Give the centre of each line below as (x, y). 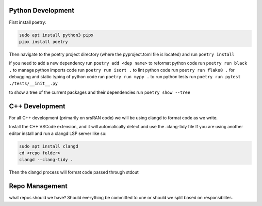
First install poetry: (28, 22)
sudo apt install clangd (49, 146)
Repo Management (38, 186)
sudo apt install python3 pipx (57, 35)
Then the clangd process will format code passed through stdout (74, 172)
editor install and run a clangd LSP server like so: (58, 133)
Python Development (42, 10)
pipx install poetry (43, 42)
